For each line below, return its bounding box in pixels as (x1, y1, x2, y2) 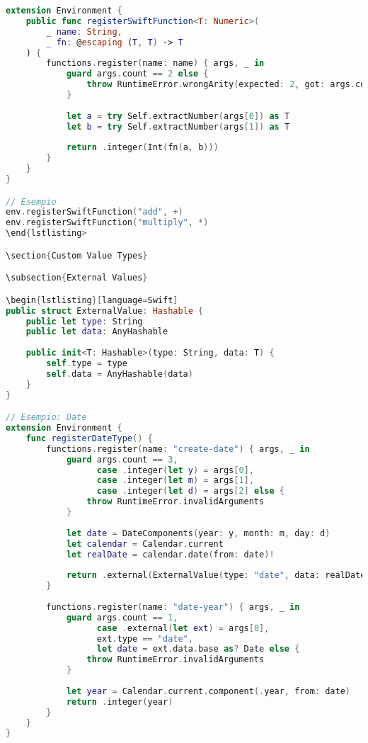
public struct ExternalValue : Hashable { (6, 305, 204, 316)
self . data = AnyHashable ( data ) (46, 368, 193, 379)
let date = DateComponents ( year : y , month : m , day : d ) (66, 528, 330, 538)
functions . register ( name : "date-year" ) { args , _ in (46, 601, 300, 612)
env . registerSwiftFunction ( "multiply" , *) (6, 217, 209, 228)
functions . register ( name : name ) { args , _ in (46, 58, 265, 69)
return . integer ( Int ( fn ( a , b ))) (66, 142, 219, 153)
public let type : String (25, 316, 143, 327)
